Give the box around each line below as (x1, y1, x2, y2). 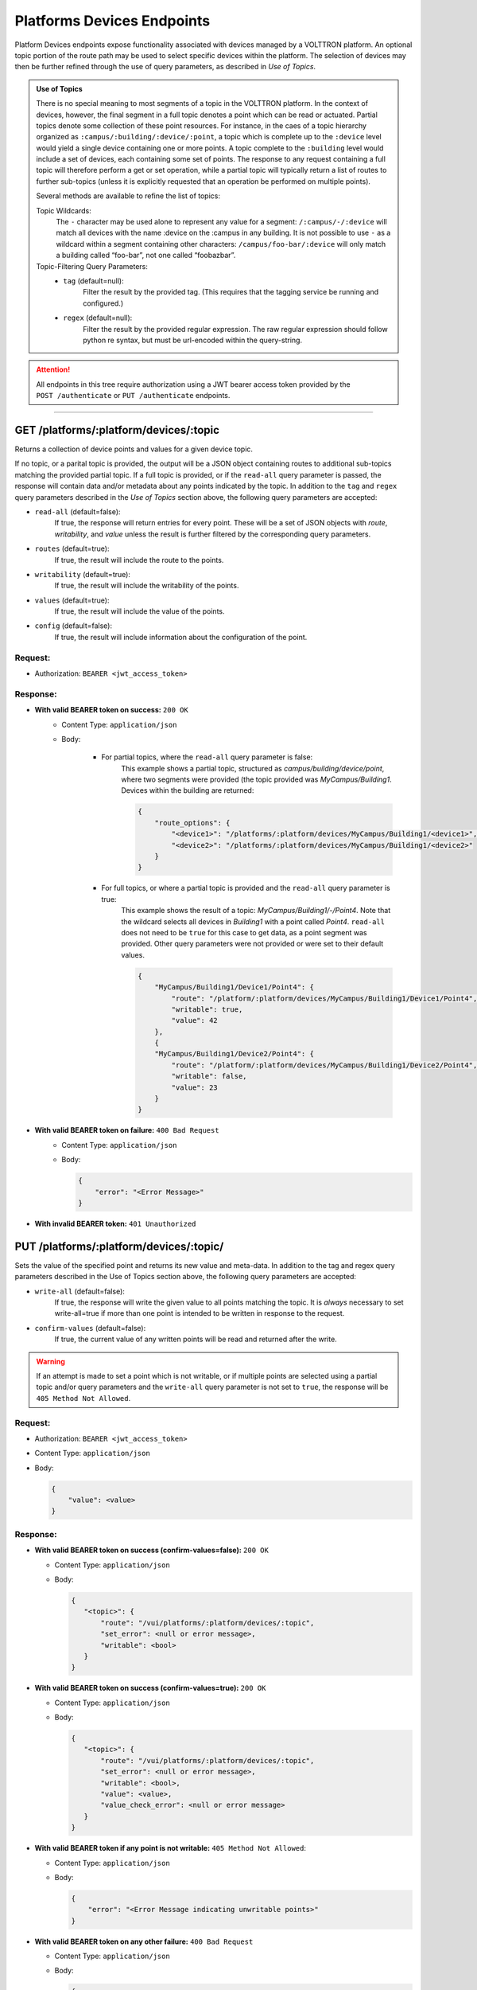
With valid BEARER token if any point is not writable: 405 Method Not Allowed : (34, 1844, 306, 1853)
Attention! (36, 365, 71, 374)
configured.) (83, 298, 124, 308)
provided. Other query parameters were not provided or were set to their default (121, 939, 384, 949)
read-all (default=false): (34, 506, 121, 517)
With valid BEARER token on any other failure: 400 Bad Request (34, 1937, 254, 1946)
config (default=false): (34, 621, 113, 630)
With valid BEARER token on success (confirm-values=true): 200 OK (34, 1684, 266, 1693)
